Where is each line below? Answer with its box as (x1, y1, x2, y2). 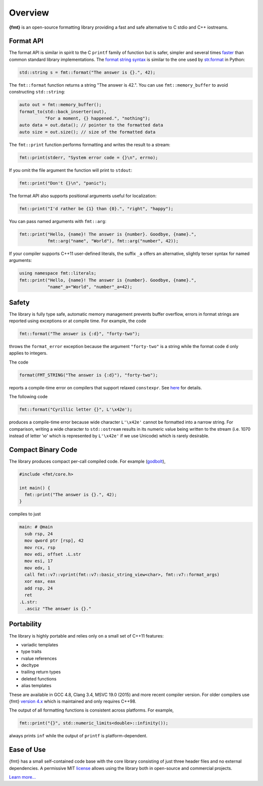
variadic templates (21, 641, 58, 647)
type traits (21, 649, 42, 655)
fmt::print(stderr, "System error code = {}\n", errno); (19, 155, 158, 160)
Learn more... (9, 774, 36, 780)
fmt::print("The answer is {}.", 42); (24, 492, 117, 497)
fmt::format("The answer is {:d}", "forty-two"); (19, 331, 140, 337)
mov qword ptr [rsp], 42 (24, 538, 84, 544)
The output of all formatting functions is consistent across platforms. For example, (9, 707, 174, 713)
